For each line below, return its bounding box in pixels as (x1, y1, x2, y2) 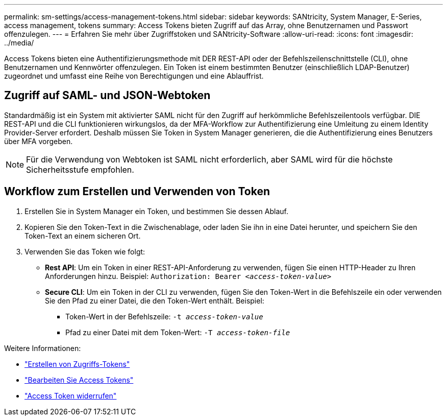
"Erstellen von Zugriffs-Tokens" (24, 359, 130, 368)
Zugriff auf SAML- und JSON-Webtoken (4, 89, 211, 102)
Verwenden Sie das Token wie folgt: (24, 247, 145, 256)
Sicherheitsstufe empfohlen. (26, 164, 134, 175)
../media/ (4, 38, 34, 47)
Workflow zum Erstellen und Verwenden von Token (4, 185, 270, 198)
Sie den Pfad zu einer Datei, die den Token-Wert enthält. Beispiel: (45, 296, 264, 305)
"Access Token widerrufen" (24, 391, 117, 400)
